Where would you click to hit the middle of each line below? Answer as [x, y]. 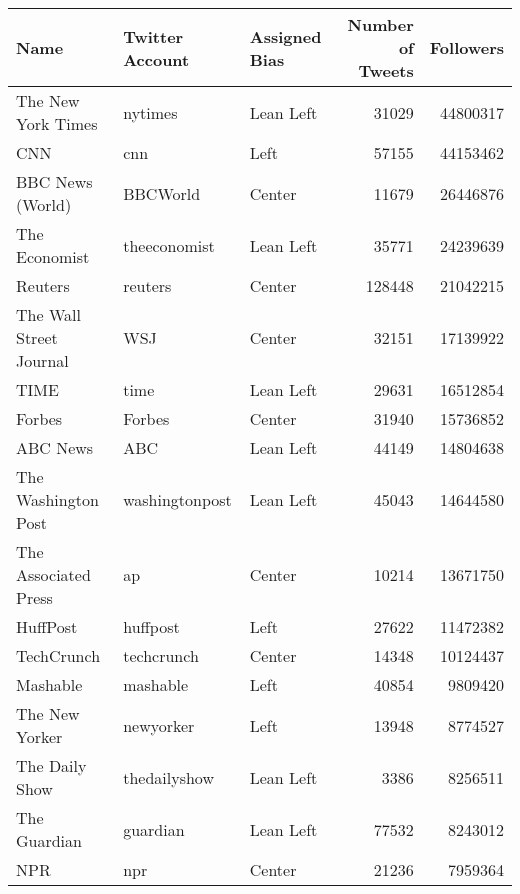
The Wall [48, 314]
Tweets [386, 70]
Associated [53, 574]
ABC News [55, 447]
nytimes [150, 112]
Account [156, 59]
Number [380, 24]
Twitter [153, 36]
